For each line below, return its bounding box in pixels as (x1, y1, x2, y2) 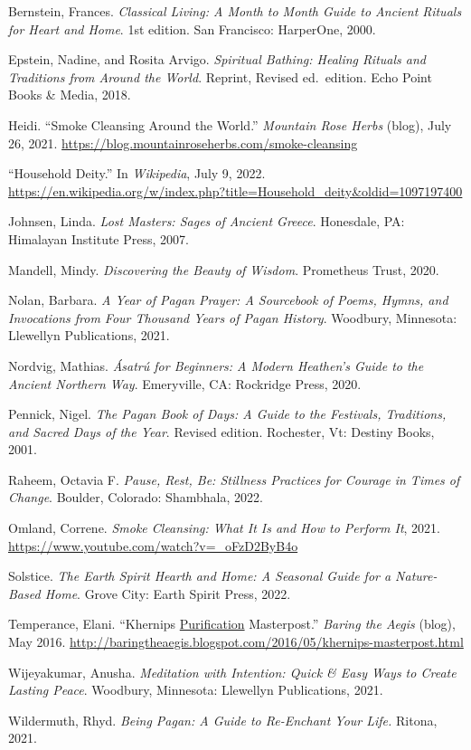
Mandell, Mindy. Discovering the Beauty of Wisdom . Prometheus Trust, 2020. (8, 260, 439, 279)
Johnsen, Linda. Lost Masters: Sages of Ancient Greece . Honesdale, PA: (8, 212, 405, 231)
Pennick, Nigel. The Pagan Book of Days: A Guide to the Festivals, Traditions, (8, 404, 447, 423)
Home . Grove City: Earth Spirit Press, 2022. (44, 584, 291, 603)
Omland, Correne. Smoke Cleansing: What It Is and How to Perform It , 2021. (8, 518, 440, 537)
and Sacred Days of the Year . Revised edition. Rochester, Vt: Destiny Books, (8, 422, 435, 441)
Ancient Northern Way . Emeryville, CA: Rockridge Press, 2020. (8, 374, 362, 393)
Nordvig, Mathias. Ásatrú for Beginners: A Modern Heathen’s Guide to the (8, 356, 424, 375)
